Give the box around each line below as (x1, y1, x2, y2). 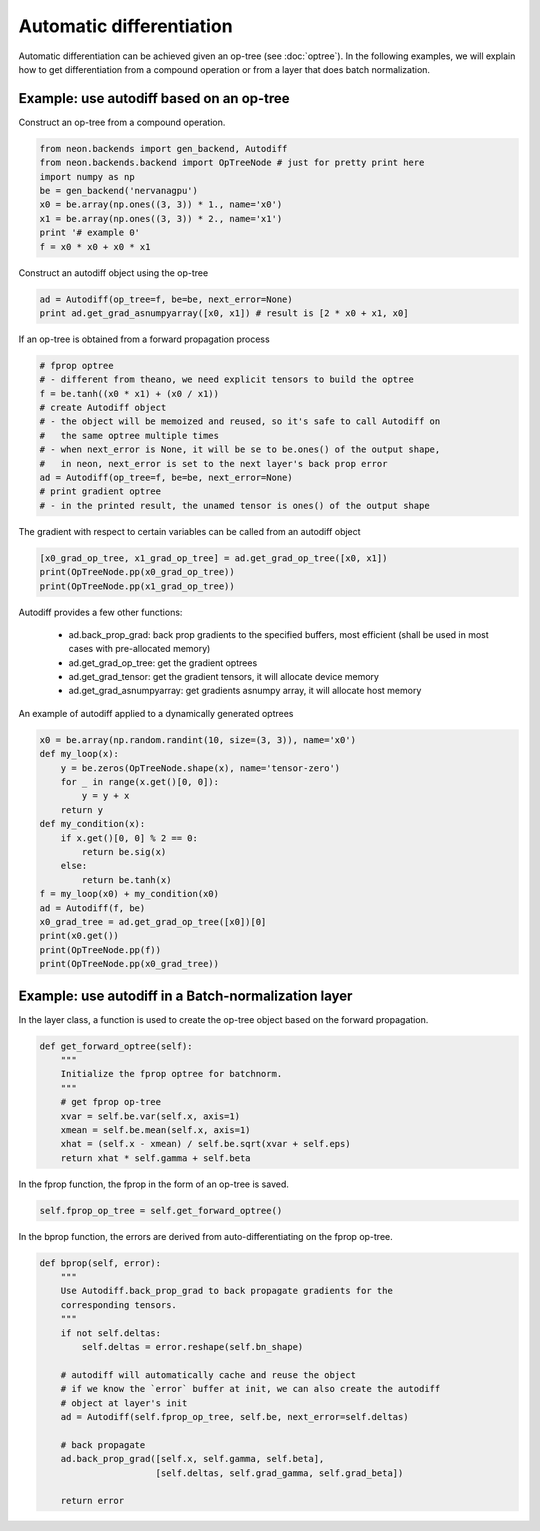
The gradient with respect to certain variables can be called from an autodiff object (18, 525, 361, 537)
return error (60, 1495, 125, 1507)
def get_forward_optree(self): (39, 1040, 194, 1052)
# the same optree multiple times (39, 430, 220, 441)
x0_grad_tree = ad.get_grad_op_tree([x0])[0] (39, 916, 267, 927)
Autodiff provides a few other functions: (18, 606, 183, 618)
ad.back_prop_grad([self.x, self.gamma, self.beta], (60, 1453, 325, 1465)
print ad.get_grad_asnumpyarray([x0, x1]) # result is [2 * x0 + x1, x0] (39, 307, 409, 319)
